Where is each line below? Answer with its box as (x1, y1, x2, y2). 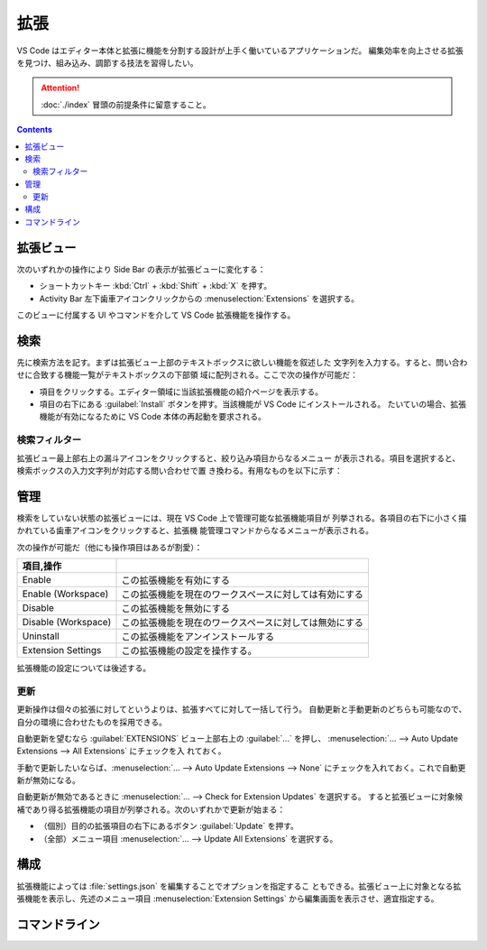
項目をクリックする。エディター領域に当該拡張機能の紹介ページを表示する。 (39, 386, 324, 397)
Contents (16, 125, 53, 135)
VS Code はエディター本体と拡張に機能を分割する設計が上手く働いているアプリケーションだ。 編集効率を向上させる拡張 (16, 45, 464, 56)
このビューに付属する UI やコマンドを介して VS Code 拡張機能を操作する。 (16, 309, 296, 320)
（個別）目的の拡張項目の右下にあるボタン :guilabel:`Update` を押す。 (39, 821, 299, 832)
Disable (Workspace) (22, 616, 112, 628)
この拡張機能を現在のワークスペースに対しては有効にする (121, 588, 364, 600)
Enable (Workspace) (22, 587, 109, 600)
